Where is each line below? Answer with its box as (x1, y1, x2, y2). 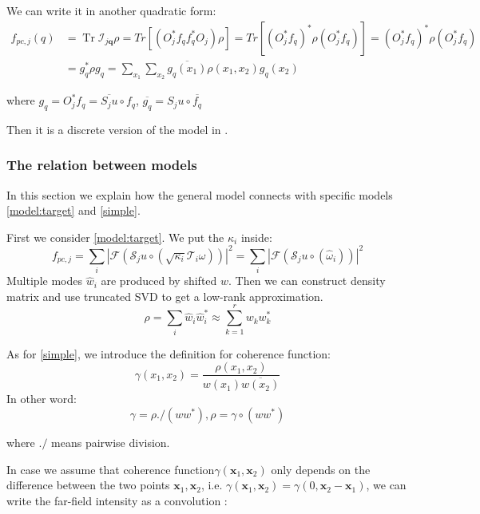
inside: (240, 228, 272, 245)
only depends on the (271, 461, 371, 477)
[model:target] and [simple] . (6, 202, 141, 219)
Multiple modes (6, 272, 82, 289)
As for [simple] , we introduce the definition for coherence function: (6, 345, 331, 362)
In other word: (6, 390, 77, 407)
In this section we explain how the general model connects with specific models (6, 186, 393, 203)
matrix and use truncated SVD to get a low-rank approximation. (6, 287, 323, 304)
